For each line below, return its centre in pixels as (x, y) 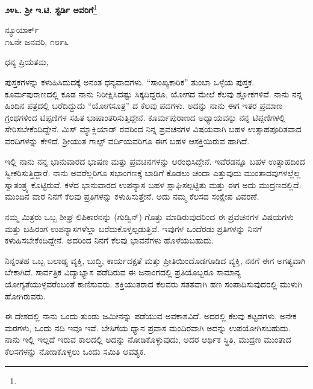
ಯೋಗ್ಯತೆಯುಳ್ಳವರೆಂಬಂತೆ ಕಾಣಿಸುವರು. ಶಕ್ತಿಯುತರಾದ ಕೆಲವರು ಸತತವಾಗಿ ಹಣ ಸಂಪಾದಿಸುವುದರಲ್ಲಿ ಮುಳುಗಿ (154, 283)
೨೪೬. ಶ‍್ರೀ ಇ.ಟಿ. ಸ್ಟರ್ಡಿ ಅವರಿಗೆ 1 (51, 9)
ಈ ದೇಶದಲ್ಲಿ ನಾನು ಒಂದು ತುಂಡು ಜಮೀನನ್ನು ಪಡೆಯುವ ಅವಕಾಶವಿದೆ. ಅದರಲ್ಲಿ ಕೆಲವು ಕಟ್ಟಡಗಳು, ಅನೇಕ (151, 316)
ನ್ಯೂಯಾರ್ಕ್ (22, 30)
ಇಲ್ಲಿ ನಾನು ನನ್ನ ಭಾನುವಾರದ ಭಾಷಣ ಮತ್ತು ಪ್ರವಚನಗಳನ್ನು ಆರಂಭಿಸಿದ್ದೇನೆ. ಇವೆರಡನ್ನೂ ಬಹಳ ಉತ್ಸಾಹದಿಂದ (155, 161)
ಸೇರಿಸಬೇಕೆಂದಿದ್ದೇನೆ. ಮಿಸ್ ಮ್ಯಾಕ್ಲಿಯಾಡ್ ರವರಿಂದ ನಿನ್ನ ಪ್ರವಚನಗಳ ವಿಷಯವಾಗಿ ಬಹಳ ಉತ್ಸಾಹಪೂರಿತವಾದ (153, 129)
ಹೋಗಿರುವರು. (25, 296)
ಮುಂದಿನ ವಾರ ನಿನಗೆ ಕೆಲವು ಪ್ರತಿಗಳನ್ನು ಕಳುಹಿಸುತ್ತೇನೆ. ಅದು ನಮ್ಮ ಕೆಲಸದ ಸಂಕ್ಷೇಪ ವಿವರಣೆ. (132, 196)
